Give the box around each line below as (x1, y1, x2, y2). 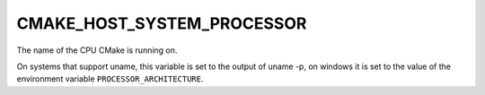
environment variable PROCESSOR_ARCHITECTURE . (16, 73, 204, 84)
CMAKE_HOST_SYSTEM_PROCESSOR (16, 13, 307, 33)
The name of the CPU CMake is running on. (16, 45, 178, 56)
